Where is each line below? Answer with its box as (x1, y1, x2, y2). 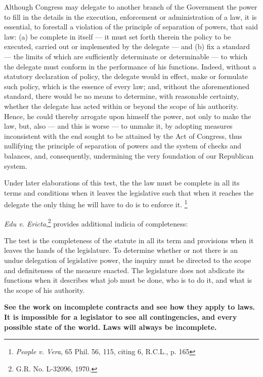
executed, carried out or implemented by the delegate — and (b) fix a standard (4, 41, 250, 52)
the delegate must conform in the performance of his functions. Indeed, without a (4, 61, 256, 71)
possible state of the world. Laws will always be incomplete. (4, 321, 217, 332)
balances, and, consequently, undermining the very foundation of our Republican (4, 150, 254, 161)
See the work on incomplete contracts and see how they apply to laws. (4, 301, 255, 312)
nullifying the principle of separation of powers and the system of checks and (4, 140, 242, 151)
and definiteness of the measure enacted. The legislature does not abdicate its (4, 265, 245, 275)
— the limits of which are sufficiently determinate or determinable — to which (4, 51, 248, 61)
